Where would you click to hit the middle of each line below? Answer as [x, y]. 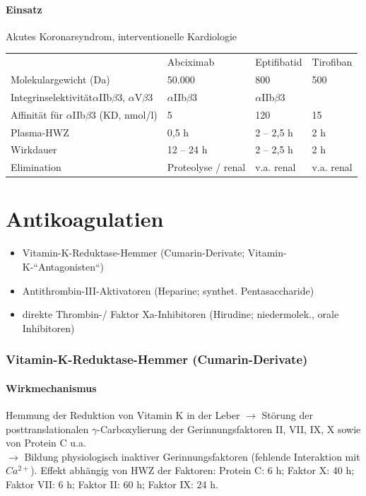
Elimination [36, 167]
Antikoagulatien [85, 219]
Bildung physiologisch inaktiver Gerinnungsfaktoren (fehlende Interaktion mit [192, 456]
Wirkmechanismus [51, 388]
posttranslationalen [47, 429]
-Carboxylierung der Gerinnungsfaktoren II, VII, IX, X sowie [229, 429]
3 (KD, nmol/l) [124, 114]
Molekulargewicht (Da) [60, 79]
